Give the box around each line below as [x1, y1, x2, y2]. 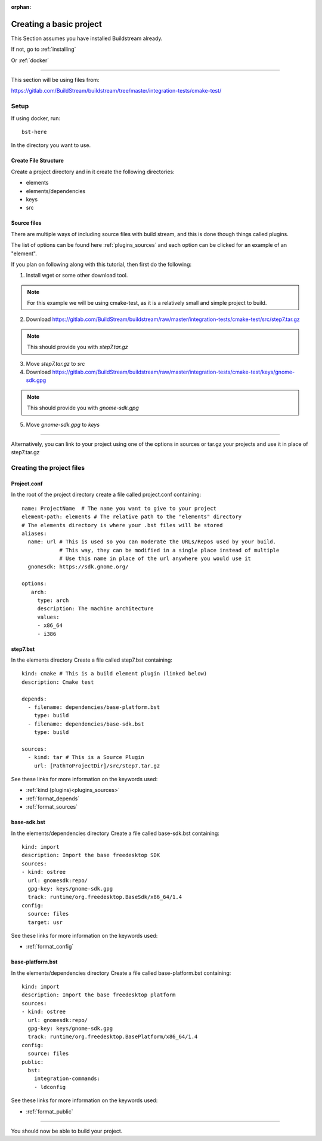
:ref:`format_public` [26, 1108, 73, 1115]
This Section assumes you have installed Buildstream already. [11, 35, 163, 42]
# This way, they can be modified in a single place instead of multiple [59, 547, 280, 553]
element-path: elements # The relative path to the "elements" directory [21, 513, 242, 520]
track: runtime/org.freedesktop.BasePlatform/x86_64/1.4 [27, 1033, 198, 1040]
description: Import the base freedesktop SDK [21, 852, 160, 859]
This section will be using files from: [11, 77, 100, 84]
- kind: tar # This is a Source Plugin [27, 754, 144, 761]
